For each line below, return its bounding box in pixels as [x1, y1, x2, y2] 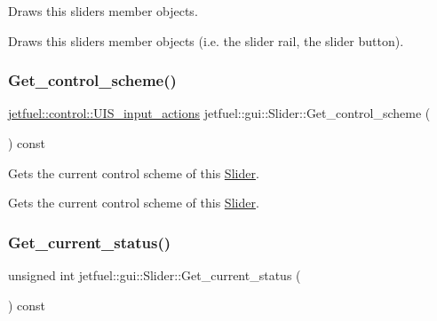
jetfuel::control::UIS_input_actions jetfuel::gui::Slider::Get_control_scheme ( [8, 104, 431, 122]
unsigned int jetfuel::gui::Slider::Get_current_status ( [8, 266, 301, 284]
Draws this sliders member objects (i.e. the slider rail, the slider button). [8, 31, 404, 50]
